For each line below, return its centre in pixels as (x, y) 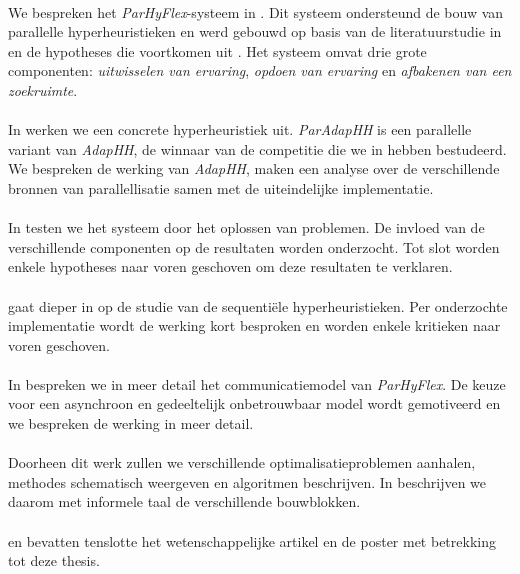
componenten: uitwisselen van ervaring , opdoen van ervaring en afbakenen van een (260, 70)
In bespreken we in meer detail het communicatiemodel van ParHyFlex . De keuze (257, 383)
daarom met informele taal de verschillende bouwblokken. (184, 501)
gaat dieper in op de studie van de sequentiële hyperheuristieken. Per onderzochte (258, 305)
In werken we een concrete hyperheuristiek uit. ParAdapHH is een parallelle (240, 129)
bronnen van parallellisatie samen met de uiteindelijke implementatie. (221, 187)
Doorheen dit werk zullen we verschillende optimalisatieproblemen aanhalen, (242, 462)
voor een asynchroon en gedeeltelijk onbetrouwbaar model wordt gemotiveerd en (254, 403)
